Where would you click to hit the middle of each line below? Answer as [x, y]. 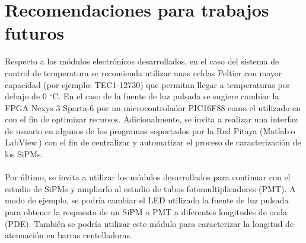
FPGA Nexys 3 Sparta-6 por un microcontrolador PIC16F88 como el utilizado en [153, 107]
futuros [35, 33]
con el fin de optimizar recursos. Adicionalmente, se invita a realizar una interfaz [151, 119]
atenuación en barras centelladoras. [68, 235]
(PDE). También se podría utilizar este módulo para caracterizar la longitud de [149, 223]
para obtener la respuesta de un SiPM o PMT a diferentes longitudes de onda [146, 212]
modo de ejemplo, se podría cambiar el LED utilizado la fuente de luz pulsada [147, 200]
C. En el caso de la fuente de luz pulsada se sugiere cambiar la [166, 96]
